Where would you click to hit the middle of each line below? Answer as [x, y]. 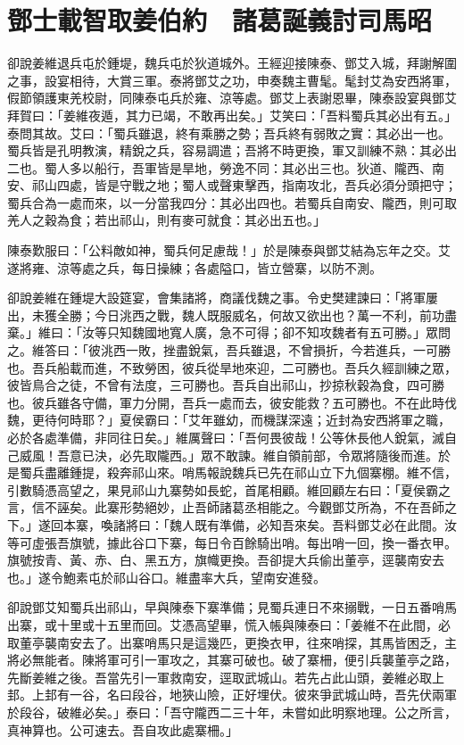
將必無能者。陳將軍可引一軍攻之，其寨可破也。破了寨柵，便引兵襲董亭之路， [232, 660]
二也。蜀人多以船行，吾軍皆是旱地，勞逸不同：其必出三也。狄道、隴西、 [220, 167]
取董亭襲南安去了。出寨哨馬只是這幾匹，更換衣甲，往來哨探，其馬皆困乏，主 [232, 642]
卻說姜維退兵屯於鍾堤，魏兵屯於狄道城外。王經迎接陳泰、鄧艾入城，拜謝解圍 [232, 63]
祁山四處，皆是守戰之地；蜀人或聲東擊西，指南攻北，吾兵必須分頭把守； [244, 185]
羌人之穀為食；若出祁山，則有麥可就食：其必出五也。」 [166, 220]
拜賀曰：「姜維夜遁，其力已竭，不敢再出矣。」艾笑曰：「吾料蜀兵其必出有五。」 [232, 115]
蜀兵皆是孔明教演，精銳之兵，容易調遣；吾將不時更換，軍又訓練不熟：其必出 [232, 150]
